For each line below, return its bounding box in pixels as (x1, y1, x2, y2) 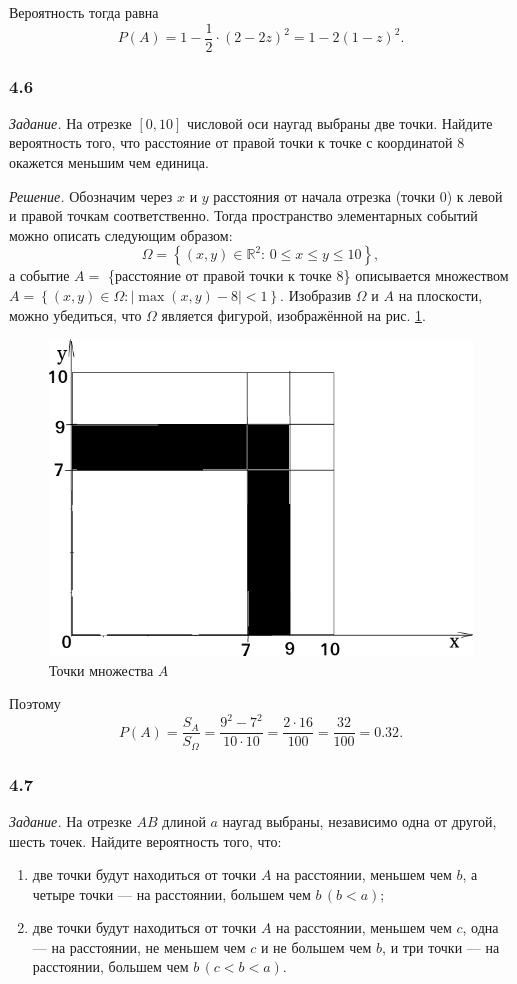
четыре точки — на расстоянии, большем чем (32, 883, 311, 904)
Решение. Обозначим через (9, 185, 173, 206)
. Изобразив (280, 285, 352, 306)
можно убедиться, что (9, 304, 142, 325)
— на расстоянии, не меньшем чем (32, 936, 246, 957)
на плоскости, (398, 285, 483, 306)
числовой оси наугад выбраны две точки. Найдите (187, 112, 493, 133)
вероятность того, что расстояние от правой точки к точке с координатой (9, 132, 453, 153)
